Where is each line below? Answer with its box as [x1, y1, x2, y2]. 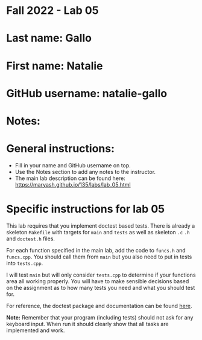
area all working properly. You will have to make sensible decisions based [6, 277, 189, 284]
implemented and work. [6, 327, 65, 334]
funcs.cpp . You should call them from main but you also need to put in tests [6, 253, 192, 260]
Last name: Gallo [6, 31, 92, 45]
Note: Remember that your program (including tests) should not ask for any [6, 313, 194, 321]
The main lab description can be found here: [14, 175, 125, 182]
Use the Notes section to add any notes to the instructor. [14, 168, 156, 175]
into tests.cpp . [6, 259, 43, 266]
